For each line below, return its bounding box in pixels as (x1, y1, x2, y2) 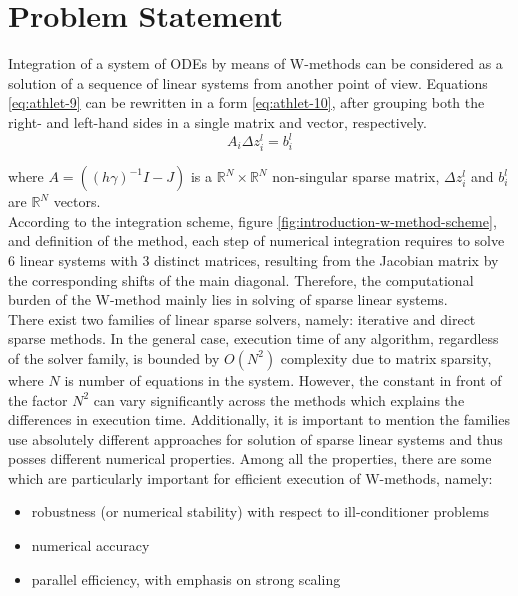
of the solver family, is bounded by (8, 347, 220, 368)
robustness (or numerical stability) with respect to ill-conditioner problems (31, 501, 490, 522)
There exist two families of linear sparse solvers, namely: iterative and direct (8, 308, 476, 329)
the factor (8, 389, 68, 410)
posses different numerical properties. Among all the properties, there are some (8, 448, 492, 469)
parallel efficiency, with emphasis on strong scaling (31, 568, 341, 589)
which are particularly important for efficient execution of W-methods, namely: (8, 467, 493, 488)
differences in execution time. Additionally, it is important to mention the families (8, 409, 510, 430)
